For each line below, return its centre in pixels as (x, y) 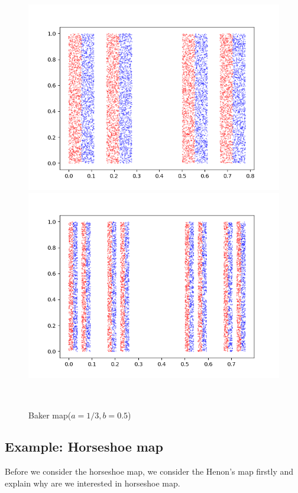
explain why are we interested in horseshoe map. (93, 483)
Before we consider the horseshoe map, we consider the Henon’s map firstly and (149, 471)
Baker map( (50, 415)
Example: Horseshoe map (84, 447)
